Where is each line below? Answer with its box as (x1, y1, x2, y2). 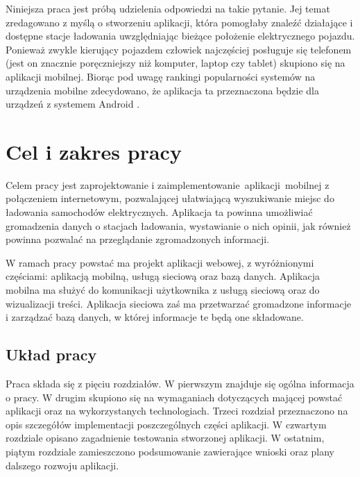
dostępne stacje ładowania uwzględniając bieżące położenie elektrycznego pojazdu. (6, 28, 355, 43)
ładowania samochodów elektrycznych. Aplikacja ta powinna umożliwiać (6, 205, 313, 219)
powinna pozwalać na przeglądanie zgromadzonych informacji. (6, 232, 270, 246)
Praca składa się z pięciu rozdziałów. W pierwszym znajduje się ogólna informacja (6, 376, 354, 391)
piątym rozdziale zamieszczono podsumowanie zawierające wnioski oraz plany (6, 444, 334, 458)
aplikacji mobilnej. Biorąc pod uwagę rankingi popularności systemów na (6, 69, 316, 83)
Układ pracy (6, 344, 97, 365)
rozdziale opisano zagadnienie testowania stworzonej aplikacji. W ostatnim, (6, 430, 325, 445)
